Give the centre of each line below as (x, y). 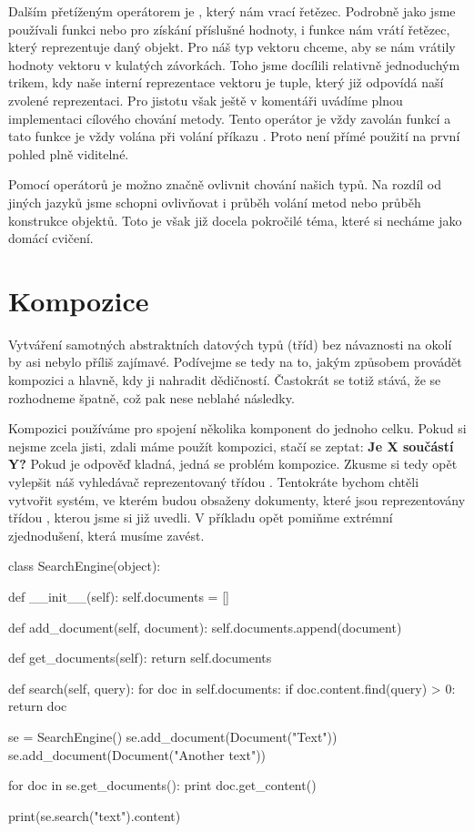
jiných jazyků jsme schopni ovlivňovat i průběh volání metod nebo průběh (215, 202)
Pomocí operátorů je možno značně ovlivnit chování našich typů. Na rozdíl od (225, 184)
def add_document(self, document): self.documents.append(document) (205, 627)
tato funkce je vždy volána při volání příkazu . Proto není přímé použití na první (234, 136)
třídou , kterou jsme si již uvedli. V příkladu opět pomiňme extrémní (201, 517)
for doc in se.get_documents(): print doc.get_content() (162, 785)
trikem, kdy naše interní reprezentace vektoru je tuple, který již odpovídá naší (226, 82)
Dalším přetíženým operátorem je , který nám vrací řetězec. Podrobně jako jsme (232, 11)
